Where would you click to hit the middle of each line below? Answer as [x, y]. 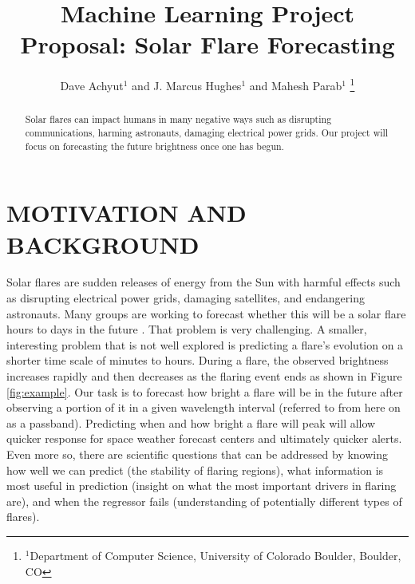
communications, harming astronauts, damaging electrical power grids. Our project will [207, 133]
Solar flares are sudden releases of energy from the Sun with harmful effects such [204, 282]
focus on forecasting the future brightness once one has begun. [154, 146]
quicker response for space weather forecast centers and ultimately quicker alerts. [204, 438]
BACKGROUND [103, 244]
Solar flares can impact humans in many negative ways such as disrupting [178, 119]
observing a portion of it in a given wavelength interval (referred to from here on [204, 407]
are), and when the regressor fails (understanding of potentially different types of [204, 501]
